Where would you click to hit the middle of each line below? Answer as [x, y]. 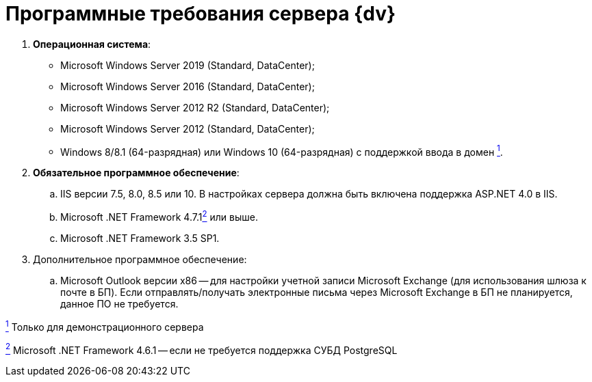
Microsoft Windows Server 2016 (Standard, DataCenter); [188, 86]
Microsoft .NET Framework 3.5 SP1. [140, 238]
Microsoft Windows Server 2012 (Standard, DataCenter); [188, 128]
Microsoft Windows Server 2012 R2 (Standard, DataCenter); [195, 107]
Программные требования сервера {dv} [201, 14]
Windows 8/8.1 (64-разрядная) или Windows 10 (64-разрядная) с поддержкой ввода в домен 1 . [282, 151]
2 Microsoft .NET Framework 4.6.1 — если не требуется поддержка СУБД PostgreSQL [202, 349]
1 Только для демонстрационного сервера [105, 326]
